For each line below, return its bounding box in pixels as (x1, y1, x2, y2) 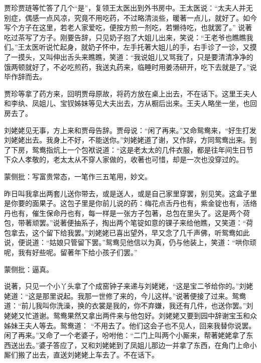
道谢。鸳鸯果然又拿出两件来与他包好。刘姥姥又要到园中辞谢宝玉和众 (32, 310, 257, 321)
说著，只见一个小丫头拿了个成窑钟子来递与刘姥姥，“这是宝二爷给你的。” (4, 281, 239, 291)
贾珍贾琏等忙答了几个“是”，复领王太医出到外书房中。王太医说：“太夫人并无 (4, 3, 253, 13)
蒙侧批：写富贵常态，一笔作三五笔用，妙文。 (4, 171, 152, 181)
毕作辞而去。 (4, 71, 46, 82)
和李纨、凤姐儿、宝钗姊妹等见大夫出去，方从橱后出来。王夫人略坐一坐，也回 (4, 98, 257, 108)
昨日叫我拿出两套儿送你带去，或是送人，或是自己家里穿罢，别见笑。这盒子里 (4, 188, 257, 198)
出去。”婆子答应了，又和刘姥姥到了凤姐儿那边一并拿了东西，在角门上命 (18, 339, 250, 350)
